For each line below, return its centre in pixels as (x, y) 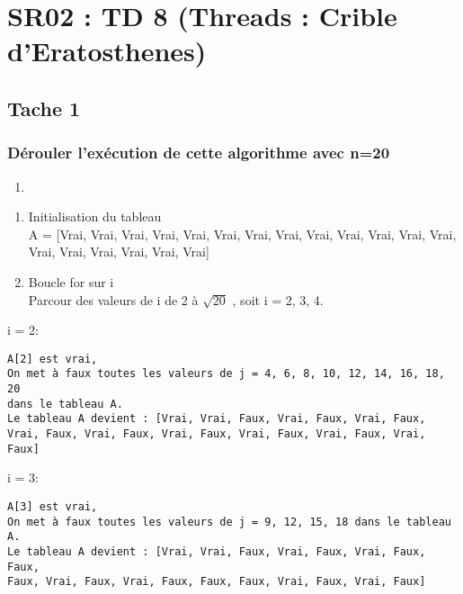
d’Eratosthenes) (107, 51)
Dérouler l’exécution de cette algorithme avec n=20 (199, 153)
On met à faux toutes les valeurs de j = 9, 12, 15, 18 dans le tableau (229, 522)
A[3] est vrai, (53, 506)
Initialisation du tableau (95, 216)
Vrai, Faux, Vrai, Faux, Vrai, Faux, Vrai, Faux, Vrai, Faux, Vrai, (217, 434)
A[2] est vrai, (53, 359)
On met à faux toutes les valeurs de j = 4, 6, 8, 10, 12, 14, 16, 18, (226, 374)
